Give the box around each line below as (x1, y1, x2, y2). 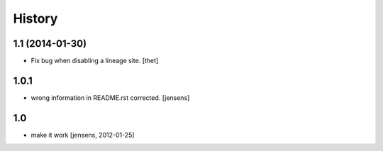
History (13, 11, 58, 26)
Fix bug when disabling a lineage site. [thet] (30, 57, 159, 65)
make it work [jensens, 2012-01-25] (30, 130, 135, 139)
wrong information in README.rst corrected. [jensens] (30, 93, 190, 102)
